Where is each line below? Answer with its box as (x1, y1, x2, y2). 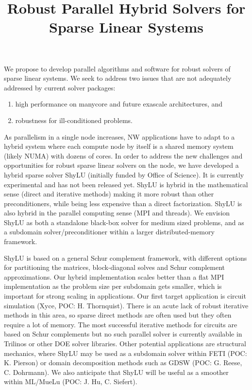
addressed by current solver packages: (4, 82, 116, 92)
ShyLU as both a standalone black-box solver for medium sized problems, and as (4, 217, 244, 227)
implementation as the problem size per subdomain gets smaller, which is (4, 281, 222, 291)
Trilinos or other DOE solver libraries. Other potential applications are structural (4, 338, 246, 348)
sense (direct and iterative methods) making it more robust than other (4, 189, 214, 199)
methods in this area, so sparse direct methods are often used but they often (4, 310, 232, 320)
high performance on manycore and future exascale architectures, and (15, 99, 223, 109)
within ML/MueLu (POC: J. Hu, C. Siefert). (4, 376, 137, 387)
